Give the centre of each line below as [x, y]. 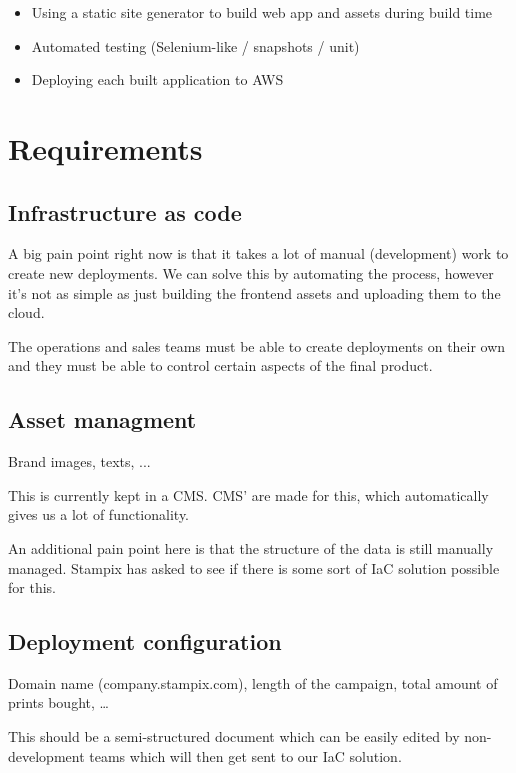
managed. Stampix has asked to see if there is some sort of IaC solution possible [254, 567]
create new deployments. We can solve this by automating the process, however [251, 272]
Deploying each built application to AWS [157, 79]
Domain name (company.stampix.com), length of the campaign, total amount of [253, 682]
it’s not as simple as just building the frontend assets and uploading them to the [254, 292]
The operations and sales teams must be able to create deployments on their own [257, 345]
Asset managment [102, 419]
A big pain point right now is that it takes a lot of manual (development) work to [258, 253]
